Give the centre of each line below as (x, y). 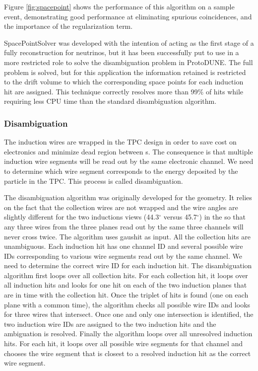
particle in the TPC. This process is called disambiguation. (94, 181)
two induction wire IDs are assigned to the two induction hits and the (110, 324)
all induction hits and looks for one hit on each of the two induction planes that (126, 285)
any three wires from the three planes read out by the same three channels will (124, 226)
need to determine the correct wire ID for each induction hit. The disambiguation (128, 265)
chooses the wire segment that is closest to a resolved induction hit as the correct (128, 353)
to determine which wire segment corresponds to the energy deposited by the (121, 171)
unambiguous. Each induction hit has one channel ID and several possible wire (124, 246)
